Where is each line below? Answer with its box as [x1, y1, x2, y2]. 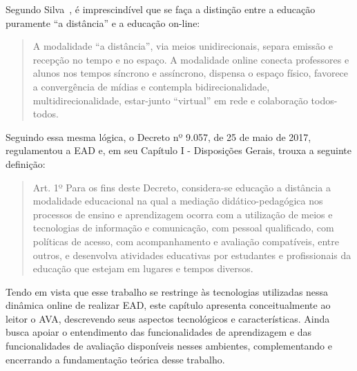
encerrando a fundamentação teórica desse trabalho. [6, 352, 225, 366]
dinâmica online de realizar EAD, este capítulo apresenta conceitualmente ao [6, 298, 331, 312]
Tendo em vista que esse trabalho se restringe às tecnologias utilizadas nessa [6, 284, 329, 298]
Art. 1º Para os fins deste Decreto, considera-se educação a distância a [32, 180, 331, 194]
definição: [6, 156, 46, 171]
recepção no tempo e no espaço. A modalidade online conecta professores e [32, 52, 349, 66]
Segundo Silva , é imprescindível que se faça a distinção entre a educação [6, 2, 316, 16]
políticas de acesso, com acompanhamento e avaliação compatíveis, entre [32, 234, 340, 248]
